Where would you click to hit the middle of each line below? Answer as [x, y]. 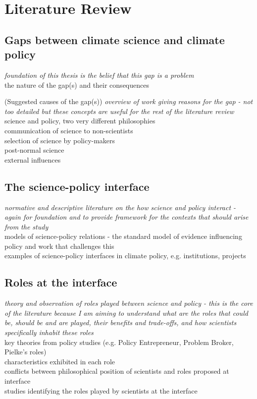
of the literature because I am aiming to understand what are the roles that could [126, 313]
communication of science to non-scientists [69, 130]
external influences [33, 159]
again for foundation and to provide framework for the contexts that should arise [127, 217]
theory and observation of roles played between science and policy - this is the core [129, 303]
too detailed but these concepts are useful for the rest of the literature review [119, 111]
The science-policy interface [77, 186]
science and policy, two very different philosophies [80, 121]
